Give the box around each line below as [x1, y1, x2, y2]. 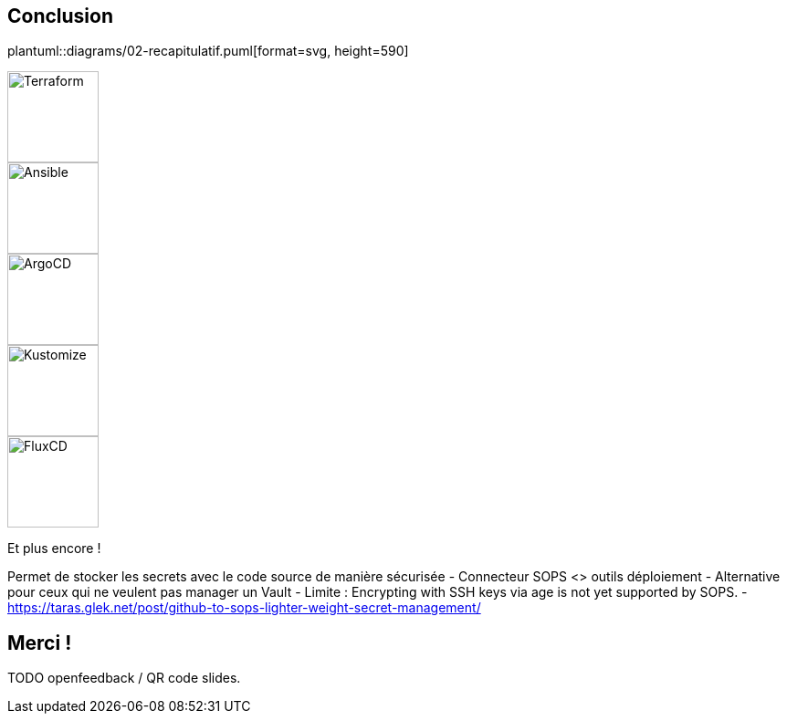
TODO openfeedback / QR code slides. [7, 670, 241, 686]
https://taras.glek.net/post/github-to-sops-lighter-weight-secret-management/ [7, 600, 481, 616]
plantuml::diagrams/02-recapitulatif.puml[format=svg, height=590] [7, 43, 409, 59]
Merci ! [7, 631, 72, 654]
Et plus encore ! [7, 540, 101, 557]
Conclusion [7, 5, 114, 27]
